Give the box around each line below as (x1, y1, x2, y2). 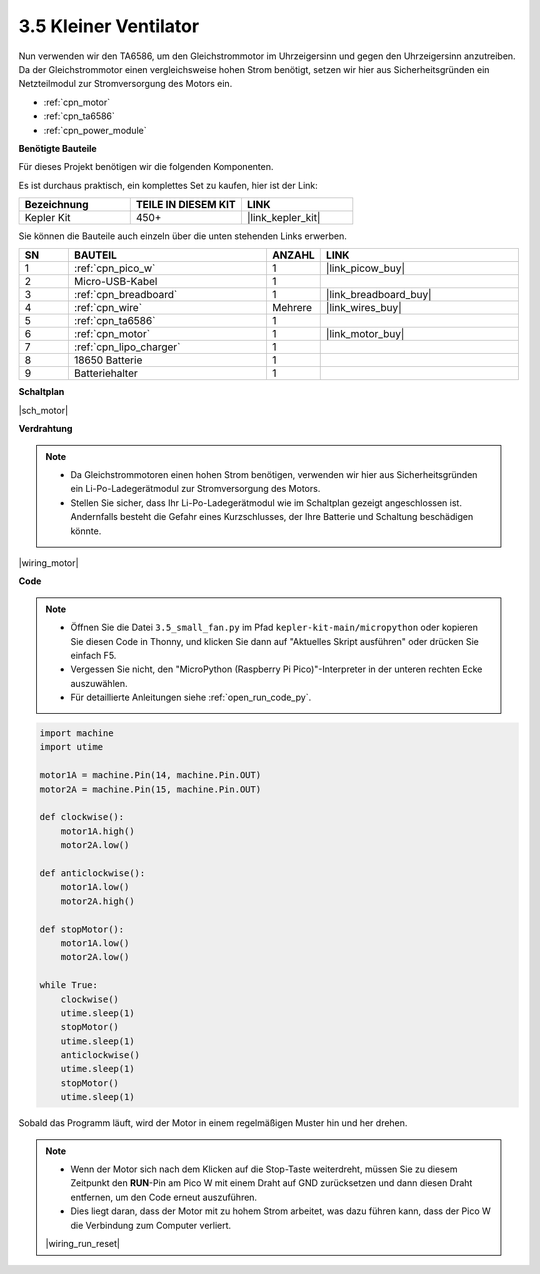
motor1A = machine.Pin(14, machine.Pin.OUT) (39, 770, 262, 781)
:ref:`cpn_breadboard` (73, 288, 178, 302)
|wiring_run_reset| (45, 1237, 120, 1249)
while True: (39, 980, 99, 991)
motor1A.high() (60, 825, 135, 837)
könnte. (70, 525, 102, 537)
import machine (39, 728, 114, 739)
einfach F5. (70, 649, 117, 661)
